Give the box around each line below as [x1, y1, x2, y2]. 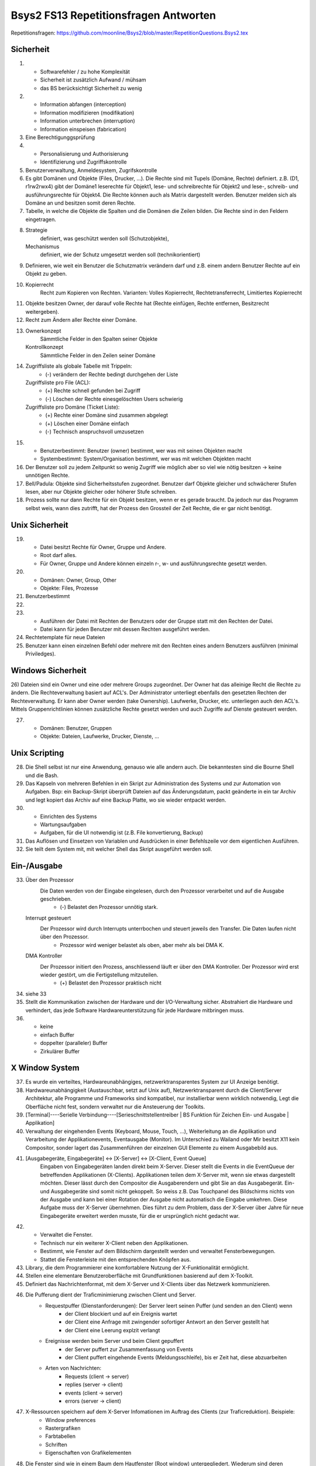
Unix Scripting [11, 748, 64, 758]
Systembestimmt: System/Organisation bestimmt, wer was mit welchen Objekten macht [40, 455, 252, 463]
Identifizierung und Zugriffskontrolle [40, 158, 127, 165]
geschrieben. [40, 895, 73, 902]
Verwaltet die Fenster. [40, 1231, 93, 1238]
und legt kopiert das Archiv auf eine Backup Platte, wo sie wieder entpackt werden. [25, 796, 226, 803]
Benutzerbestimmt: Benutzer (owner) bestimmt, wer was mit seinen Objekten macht [40, 447, 242, 454]
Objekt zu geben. [25, 270, 67, 277]
